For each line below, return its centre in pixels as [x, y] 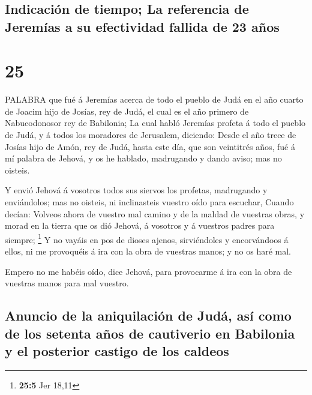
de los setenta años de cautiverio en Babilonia [150, 333]
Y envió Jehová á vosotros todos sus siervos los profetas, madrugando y [136, 190]
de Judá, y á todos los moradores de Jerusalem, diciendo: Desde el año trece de [151, 135]
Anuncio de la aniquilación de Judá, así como [148, 315]
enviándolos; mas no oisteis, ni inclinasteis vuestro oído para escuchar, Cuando [149, 202]
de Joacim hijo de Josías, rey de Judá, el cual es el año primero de [127, 111]
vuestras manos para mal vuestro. [67, 283]
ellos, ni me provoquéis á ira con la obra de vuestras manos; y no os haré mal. [148, 251]
